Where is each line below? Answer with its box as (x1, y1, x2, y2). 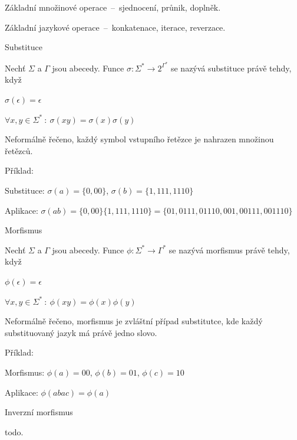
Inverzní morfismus (5, 406, 73, 418)
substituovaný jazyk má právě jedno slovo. (5, 326, 157, 338)
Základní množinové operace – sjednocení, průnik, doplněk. (5, 1, 221, 13)
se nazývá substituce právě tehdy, (170, 61, 292, 74)
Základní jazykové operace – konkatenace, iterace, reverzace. (5, 21, 226, 33)
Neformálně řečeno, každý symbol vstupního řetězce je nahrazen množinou (5, 133, 274, 145)
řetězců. (5, 144, 33, 157)
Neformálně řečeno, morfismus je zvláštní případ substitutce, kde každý (5, 315, 263, 327)
